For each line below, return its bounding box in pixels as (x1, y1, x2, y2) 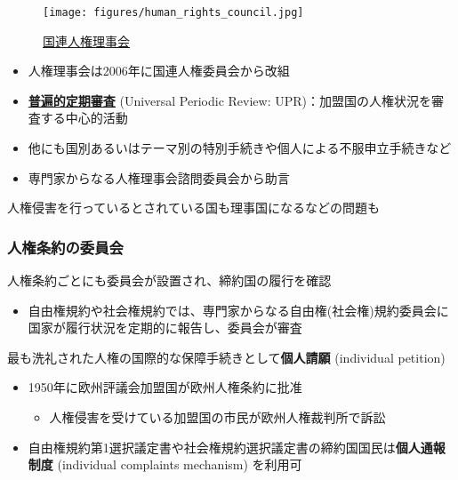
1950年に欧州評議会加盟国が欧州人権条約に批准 (28, 378, 302, 396)
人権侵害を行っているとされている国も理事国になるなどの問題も (7, 198, 380, 217)
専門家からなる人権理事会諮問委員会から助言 (28, 168, 290, 187)
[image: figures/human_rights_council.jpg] (43, 6, 304, 19)
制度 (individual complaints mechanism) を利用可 (28, 455, 302, 474)
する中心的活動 (40, 108, 128, 127)
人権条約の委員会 (7, 236, 124, 258)
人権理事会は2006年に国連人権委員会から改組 (28, 61, 290, 80)
